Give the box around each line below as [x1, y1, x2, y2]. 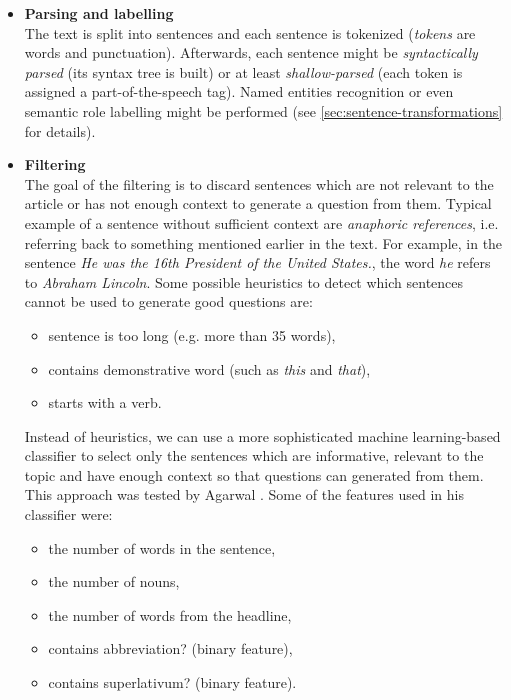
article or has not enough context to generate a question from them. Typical [24, 193, 492, 214]
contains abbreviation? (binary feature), [48, 638, 293, 659]
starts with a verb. [48, 392, 162, 413]
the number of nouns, [48, 571, 180, 592]
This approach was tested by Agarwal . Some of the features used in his [24, 484, 465, 505]
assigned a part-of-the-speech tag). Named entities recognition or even [24, 81, 454, 102]
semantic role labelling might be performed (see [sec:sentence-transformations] [24, 100, 503, 121]
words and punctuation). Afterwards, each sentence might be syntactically [24, 42, 478, 63]
